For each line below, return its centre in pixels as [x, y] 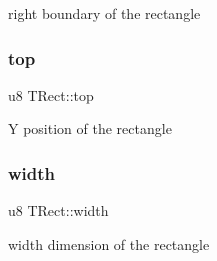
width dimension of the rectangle [109, 243]
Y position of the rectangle [90, 128]
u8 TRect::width [58, 210]
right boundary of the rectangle [104, 13]
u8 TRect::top [51, 94]
